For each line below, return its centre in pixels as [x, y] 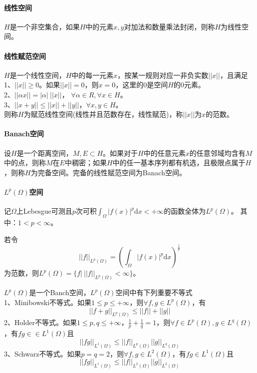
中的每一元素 [93, 75]
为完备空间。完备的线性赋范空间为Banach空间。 [108, 172]
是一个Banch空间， [60, 292]
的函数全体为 [185, 211]
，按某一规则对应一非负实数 [163, 75]
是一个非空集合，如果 [45, 26]
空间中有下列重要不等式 [154, 292]
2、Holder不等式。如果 [40, 322]
